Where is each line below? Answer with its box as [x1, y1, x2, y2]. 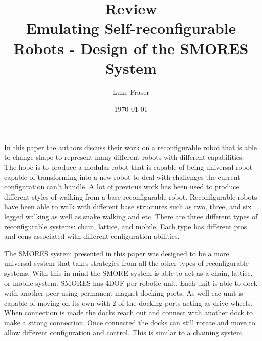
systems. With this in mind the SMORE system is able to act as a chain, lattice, [4, 268, 253, 278]
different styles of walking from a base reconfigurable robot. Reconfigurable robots [4, 191, 257, 202]
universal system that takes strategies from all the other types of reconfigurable [4, 258, 249, 268]
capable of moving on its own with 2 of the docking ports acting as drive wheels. [4, 297, 253, 308]
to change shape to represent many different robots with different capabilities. [4, 152, 244, 162]
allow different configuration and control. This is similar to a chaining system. [4, 327, 244, 337]
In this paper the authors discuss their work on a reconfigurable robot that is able [4, 141, 257, 152]
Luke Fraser [112, 86, 150, 97]
